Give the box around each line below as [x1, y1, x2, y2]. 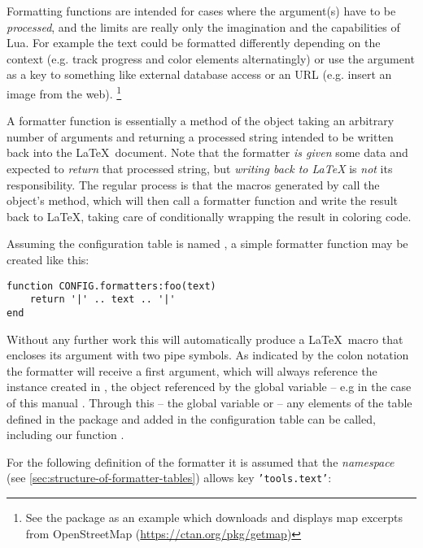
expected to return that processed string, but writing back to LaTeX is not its [7, 160, 393, 176]
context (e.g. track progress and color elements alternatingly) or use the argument [7, 50, 415, 67]
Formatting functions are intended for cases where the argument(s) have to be [7, 2, 396, 19]
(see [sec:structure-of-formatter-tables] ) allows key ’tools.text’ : [7, 469, 332, 486]
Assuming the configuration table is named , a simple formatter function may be [7, 235, 408, 252]
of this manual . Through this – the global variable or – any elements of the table [7, 394, 412, 411]
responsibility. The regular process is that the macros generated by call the [7, 176, 380, 193]
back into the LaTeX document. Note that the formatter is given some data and [7, 144, 408, 161]
